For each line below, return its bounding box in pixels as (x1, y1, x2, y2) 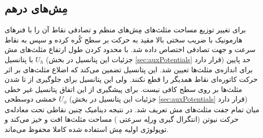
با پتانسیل (5, 54, 33, 64)
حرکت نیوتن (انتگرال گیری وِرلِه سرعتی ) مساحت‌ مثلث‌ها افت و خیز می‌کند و (5, 114, 239, 124)
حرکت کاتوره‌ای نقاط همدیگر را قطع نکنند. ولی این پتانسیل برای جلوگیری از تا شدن (5, 74, 258, 84)
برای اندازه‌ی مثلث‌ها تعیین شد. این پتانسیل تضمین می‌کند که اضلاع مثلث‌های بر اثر (5, 64, 253, 74)
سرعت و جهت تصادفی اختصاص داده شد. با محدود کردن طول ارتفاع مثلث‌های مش (5, 44, 256, 55)
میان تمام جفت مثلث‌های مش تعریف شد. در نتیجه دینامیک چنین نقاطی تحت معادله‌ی (5, 104, 259, 114)
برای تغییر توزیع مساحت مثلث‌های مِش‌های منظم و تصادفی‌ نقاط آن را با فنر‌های (5, 24, 246, 35)
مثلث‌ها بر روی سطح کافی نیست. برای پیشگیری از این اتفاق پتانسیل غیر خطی (5, 83, 242, 94)
